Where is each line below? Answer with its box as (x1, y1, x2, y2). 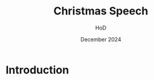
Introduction (5, 63, 69, 76)
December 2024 (80, 35, 121, 43)
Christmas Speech (53, 4, 149, 18)
